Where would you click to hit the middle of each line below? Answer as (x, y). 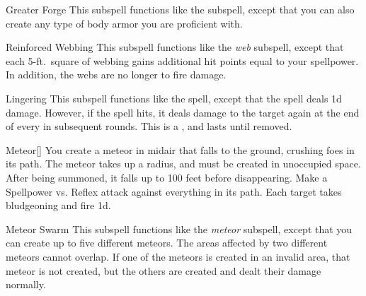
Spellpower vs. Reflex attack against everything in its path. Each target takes (174, 191)
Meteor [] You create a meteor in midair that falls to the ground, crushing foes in (180, 149)
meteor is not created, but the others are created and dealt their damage (164, 270)
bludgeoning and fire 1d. (58, 205)
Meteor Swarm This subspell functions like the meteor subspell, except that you (179, 229)
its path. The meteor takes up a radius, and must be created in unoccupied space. (183, 164)
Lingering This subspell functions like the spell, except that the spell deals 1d (174, 98)
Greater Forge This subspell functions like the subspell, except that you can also (180, 9)
